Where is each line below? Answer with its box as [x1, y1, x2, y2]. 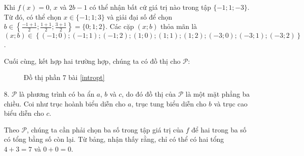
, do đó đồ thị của [122, 88, 176, 99]
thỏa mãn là [160, 21, 197, 31]
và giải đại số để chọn [107, 11, 172, 22]
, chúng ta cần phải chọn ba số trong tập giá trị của [27, 124, 184, 134]
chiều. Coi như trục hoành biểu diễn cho [4, 98, 126, 108]
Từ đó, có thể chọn [4, 11, 62, 22]
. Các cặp [105, 21, 134, 31]
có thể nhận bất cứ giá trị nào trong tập [89, 2, 211, 12]
